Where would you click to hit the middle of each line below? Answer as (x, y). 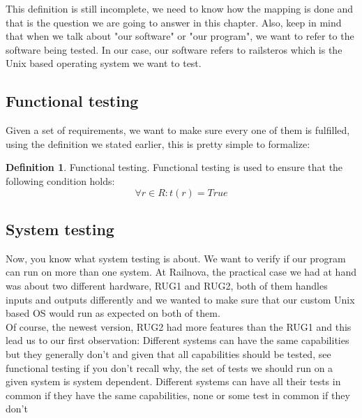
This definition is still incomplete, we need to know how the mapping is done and (180, 8)
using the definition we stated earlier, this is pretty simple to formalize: (158, 143)
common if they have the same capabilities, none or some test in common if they (178, 395)
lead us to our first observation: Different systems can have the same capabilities (178, 340)
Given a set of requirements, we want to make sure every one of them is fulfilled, (178, 130)
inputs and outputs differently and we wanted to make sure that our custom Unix (180, 299)
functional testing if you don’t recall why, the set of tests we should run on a (169, 367)
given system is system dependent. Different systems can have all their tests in (173, 381)
